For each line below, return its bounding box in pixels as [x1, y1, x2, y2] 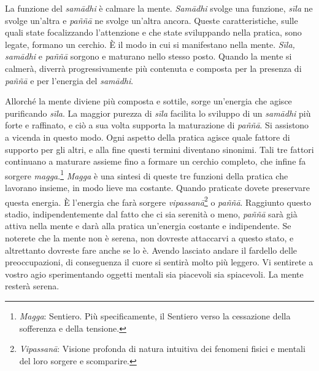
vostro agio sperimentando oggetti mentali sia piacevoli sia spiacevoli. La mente [5, 267, 304, 280]
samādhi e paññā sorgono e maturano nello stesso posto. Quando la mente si [5, 50, 292, 63]
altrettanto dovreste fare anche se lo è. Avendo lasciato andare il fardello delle [5, 243, 298, 256]
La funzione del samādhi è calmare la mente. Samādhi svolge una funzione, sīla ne [5, 2, 313, 14]
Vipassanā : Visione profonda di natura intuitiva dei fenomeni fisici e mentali [19, 342, 306, 355]
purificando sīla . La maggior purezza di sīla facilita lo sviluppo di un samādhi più [5, 106, 311, 119]
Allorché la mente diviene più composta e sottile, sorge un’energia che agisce [5, 95, 292, 107]
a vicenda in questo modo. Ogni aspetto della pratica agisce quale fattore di [5, 130, 290, 143]
